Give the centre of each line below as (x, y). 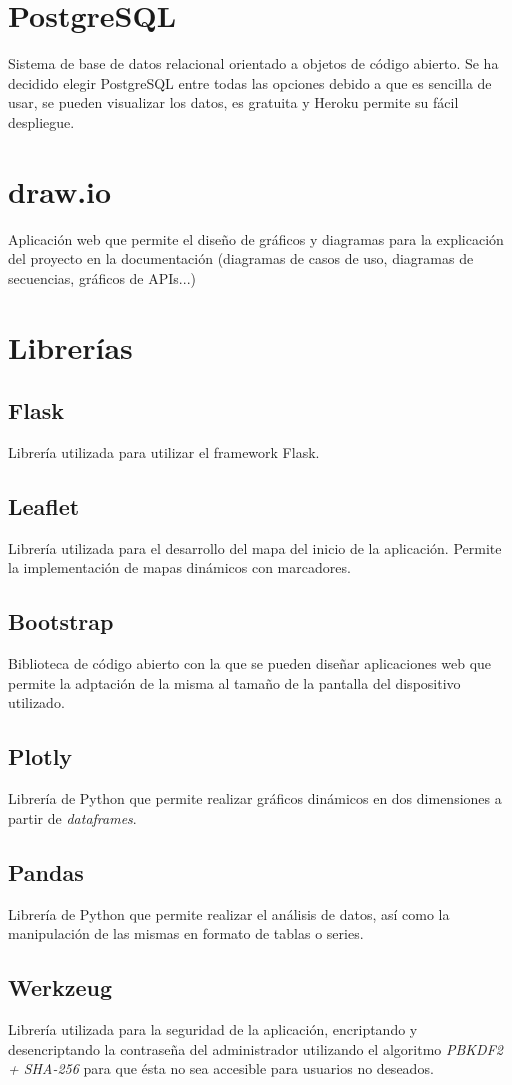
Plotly (40, 756)
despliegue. (41, 121)
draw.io (60, 190)
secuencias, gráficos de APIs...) (102, 277)
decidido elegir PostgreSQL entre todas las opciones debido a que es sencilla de (250, 82)
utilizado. (36, 702)
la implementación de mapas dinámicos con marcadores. (179, 567)
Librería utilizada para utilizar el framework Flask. (164, 451)
